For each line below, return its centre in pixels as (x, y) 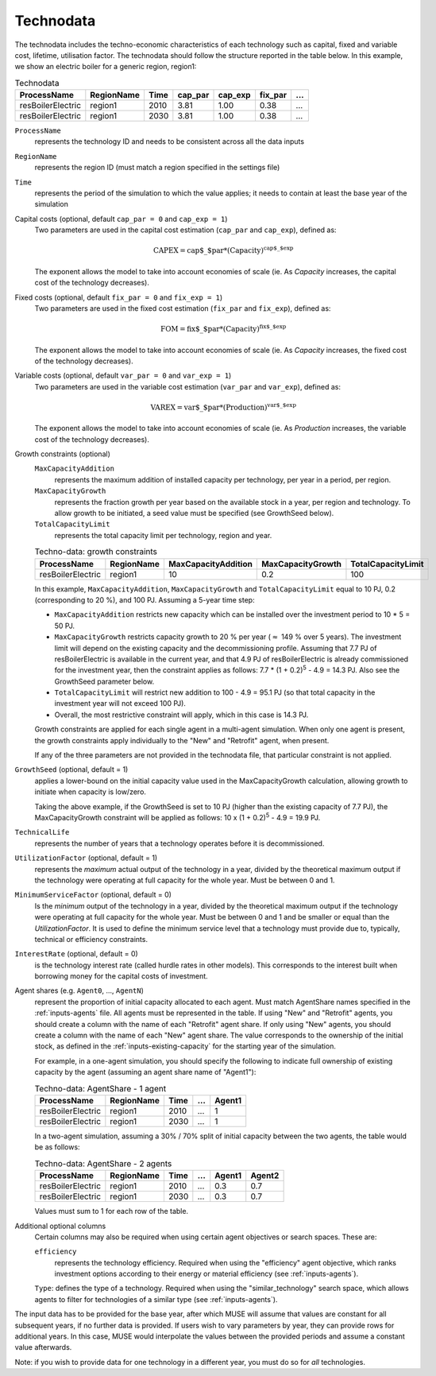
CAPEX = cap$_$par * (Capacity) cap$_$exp (224, 250)
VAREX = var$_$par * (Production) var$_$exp (224, 407)
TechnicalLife (42, 832)
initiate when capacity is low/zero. (91, 792)
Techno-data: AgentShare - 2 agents (103, 1163)
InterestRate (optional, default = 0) (76, 954)
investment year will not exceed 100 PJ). (120, 704)
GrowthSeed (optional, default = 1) (71, 769)
